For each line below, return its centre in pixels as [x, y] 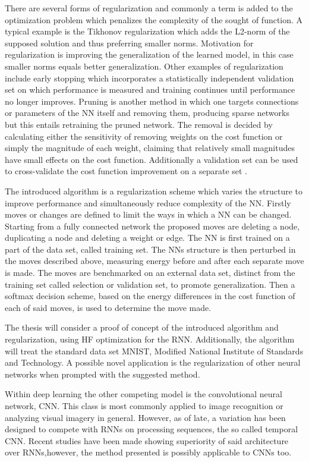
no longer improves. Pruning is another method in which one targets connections [152, 101]
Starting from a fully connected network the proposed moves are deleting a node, [152, 226]
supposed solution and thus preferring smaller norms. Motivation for [129, 43]
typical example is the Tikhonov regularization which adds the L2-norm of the [147, 31]
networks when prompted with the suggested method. [103, 374]
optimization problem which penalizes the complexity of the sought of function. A [154, 19]
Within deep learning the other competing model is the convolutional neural [144, 394]
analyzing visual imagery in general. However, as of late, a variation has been [145, 417]
